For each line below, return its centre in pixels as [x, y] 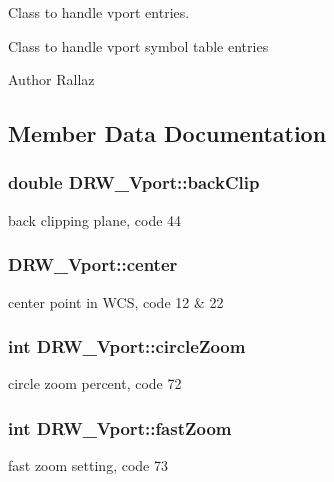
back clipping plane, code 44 [95, 219]
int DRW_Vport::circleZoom [127, 346]
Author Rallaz [51, 79]
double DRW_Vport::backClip [134, 182]
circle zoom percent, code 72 [95, 383]
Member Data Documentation [167, 133]
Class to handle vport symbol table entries [138, 45]
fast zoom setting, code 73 [88, 465]
